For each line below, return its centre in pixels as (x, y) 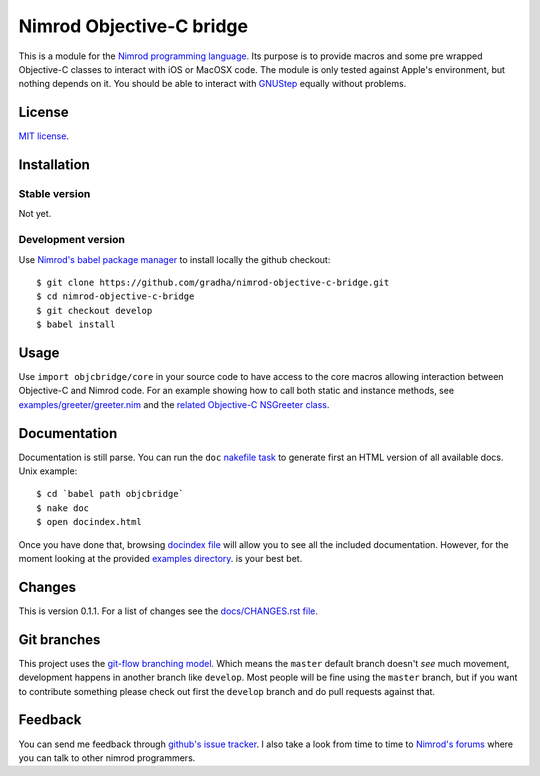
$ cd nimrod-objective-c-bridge (115, 296)
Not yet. (35, 214)
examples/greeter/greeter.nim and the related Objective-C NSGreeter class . (174, 404)
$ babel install (76, 324)
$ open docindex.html (89, 522)
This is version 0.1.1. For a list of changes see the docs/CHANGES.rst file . (168, 611)
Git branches (59, 639)
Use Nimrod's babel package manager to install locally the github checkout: (174, 259)
